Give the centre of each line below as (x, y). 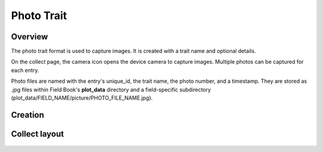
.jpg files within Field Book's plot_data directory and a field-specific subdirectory (111, 89)
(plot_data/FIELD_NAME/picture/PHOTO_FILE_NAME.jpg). (82, 98)
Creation (28, 115)
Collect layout (37, 134)
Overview (30, 37)
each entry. (25, 70)
